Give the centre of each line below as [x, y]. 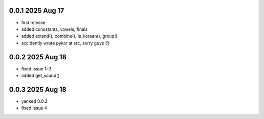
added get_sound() [40, 75]
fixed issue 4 [34, 108]
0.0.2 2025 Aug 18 [38, 57]
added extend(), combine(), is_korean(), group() [69, 36]
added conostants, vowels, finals [55, 29]
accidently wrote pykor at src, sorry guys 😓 [66, 43]
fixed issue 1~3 [36, 69]
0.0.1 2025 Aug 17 [37, 11]
